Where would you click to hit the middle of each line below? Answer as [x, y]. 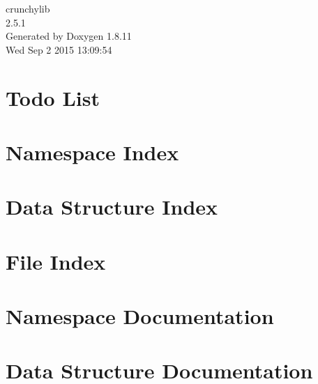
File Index [56, 261]
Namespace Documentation [140, 316]
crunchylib [28, 8]
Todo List [53, 97]
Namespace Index [92, 152]
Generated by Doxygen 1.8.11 [69, 36]
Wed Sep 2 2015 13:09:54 [59, 49]
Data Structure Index [112, 207]
